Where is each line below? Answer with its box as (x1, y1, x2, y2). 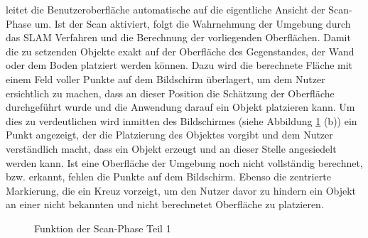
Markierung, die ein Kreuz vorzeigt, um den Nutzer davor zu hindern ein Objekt (6, 183, 357, 198)
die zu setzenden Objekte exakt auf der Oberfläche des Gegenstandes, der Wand (6, 43, 355, 58)
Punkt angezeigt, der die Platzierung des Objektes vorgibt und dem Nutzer (6, 127, 333, 142)
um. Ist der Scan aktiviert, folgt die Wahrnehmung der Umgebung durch (34, 16, 351, 31)
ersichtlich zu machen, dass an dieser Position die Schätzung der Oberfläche (6, 85, 335, 100)
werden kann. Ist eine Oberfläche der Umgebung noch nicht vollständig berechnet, (6, 155, 363, 170)
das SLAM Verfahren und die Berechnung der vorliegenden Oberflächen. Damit (6, 30, 351, 45)
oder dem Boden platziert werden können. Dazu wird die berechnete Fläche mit (6, 58, 353, 72)
